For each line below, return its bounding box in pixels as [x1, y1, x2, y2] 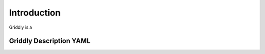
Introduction [9, 7, 61, 18]
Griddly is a [9, 24, 32, 30]
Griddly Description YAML [9, 37, 91, 45]
